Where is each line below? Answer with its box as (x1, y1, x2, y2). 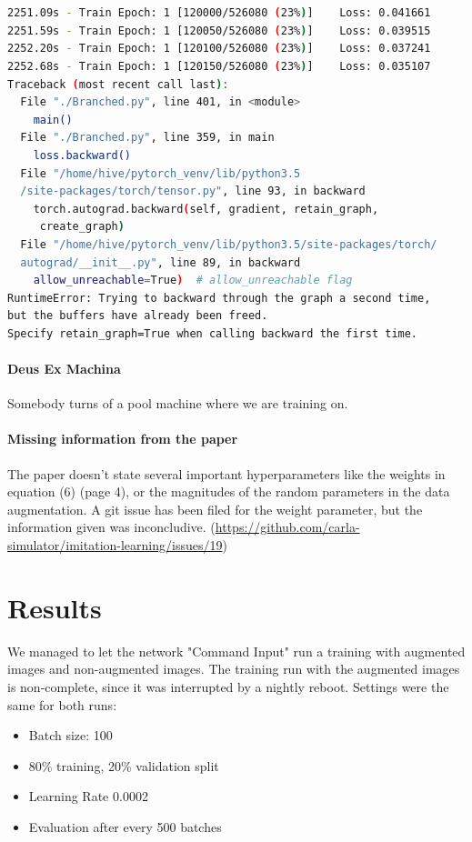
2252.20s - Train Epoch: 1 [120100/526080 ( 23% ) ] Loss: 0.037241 (7, 42, 431, 55)
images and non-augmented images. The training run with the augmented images (7, 659, 460, 678)
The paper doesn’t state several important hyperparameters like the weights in (7, 464, 446, 483)
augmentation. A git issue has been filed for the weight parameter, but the (7, 499, 423, 518)
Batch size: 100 (28, 726, 113, 745)
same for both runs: (7, 695, 117, 714)
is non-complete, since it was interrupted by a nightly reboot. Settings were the (7, 677, 449, 696)
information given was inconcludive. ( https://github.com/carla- (7, 517, 360, 536)
